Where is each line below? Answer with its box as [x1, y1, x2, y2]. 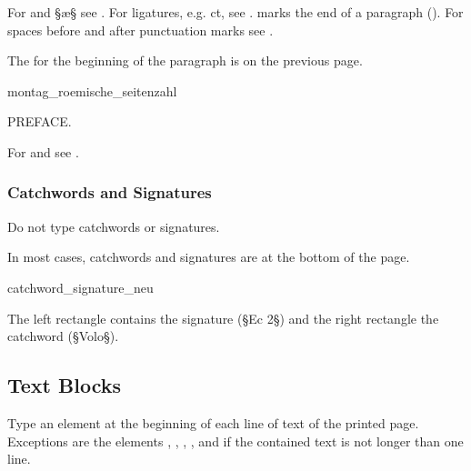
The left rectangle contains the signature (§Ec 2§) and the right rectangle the [7, 308, 439, 327]
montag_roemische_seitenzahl [7, 81, 177, 100]
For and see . [7, 142, 79, 161]
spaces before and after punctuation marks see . [7, 20, 274, 39]
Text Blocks [7, 371, 121, 399]
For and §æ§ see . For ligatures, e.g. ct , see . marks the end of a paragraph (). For [7, 3, 464, 21]
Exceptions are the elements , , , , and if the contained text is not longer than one [7, 431, 464, 450]
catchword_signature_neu [7, 277, 154, 296]
